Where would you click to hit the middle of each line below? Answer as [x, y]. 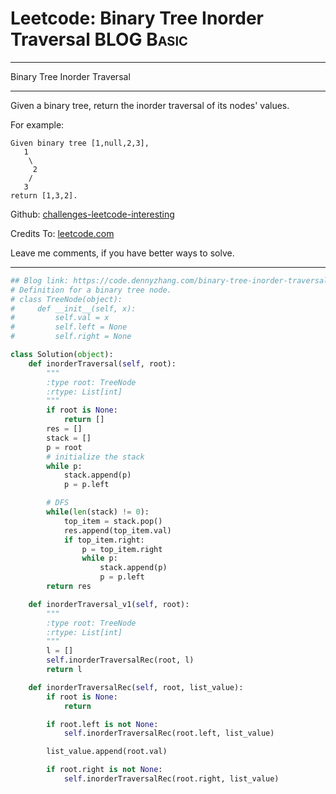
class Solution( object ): [62, 355]
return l [64, 670]
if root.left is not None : [102, 724]
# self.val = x [60, 318]
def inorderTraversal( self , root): [102, 363]
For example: [37, 124]
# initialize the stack [95, 457]
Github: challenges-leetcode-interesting [92, 214]
